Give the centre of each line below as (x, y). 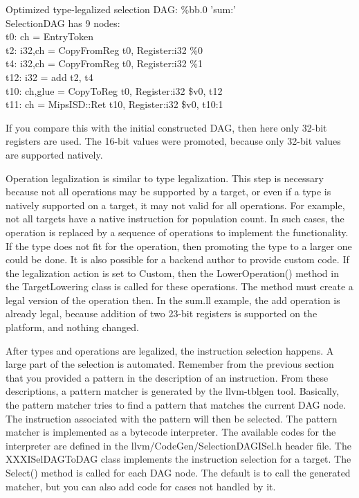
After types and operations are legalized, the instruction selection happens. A (170, 350)
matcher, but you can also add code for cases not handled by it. (141, 486)
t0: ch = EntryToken (50, 36)
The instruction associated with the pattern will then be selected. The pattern (172, 418)
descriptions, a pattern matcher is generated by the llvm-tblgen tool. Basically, (173, 391)
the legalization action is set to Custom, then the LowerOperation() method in (172, 273)
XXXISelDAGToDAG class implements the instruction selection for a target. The (178, 459)
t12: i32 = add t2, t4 (49, 77)
